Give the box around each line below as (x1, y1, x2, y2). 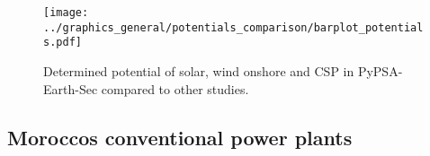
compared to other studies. (101, 79, 249, 98)
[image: (43, 6, 89, 19)
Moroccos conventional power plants (7, 123, 353, 151)
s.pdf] (43, 36, 82, 49)
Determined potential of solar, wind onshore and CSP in (43, 61, 354, 80)
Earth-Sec (43, 79, 98, 98)
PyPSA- (357, 61, 403, 80)
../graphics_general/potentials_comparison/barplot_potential (43, 21, 424, 34)
